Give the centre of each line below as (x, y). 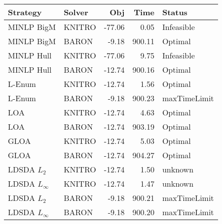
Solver (76, 12)
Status (175, 12)
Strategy (25, 12)
